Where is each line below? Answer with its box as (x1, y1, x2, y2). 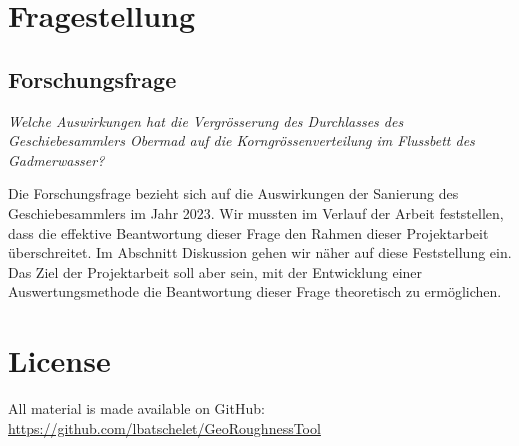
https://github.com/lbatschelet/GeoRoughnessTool (8, 417, 321, 438)
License (8, 340, 111, 381)
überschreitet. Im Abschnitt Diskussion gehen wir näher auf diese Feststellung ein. (8, 242, 512, 263)
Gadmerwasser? (8, 149, 105, 170)
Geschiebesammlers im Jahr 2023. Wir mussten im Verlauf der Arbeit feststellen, (8, 202, 504, 223)
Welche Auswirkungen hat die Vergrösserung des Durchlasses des (8, 110, 404, 131)
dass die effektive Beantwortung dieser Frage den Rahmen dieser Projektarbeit (8, 222, 489, 243)
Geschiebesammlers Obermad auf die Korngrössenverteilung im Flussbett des (8, 130, 475, 151)
